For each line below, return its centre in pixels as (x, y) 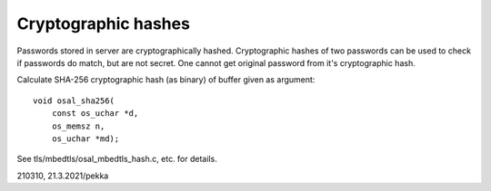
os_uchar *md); (85, 138)
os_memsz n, (78, 126)
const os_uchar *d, (95, 114)
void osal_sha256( (74, 100)
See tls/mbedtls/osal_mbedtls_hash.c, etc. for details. (117, 159)
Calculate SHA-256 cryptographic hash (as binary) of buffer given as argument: (166, 80)
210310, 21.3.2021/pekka (63, 176)
